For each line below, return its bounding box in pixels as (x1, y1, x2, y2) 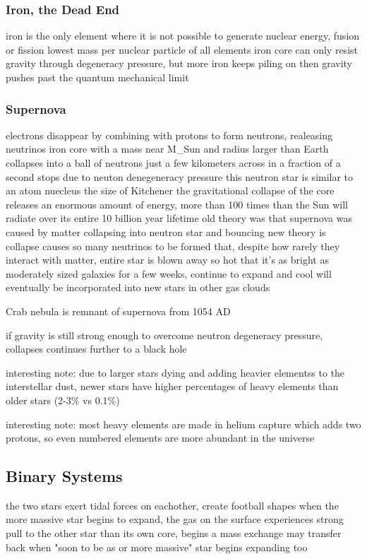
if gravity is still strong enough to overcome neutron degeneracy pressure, (6, 327, 323, 342)
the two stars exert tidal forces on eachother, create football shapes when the (6, 498, 339, 512)
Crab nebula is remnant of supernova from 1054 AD (6, 303, 231, 318)
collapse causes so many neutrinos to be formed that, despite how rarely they (6, 238, 340, 253)
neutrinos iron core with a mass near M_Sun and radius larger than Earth (6, 141, 329, 156)
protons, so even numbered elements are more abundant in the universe (6, 430, 315, 445)
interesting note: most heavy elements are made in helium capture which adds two (6, 416, 361, 431)
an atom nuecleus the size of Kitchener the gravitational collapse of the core (6, 183, 335, 198)
